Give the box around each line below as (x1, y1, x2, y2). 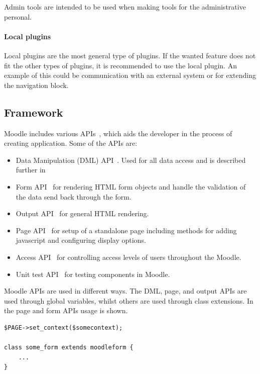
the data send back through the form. (16, 191, 132, 202)
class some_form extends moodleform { (4, 344, 134, 351)
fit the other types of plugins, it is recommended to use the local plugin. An (4, 60, 237, 70)
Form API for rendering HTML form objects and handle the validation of (16, 181, 246, 192)
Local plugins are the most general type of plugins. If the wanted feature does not (4, 50, 256, 60)
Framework (4, 104, 63, 120)
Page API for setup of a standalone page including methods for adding (16, 225, 237, 235)
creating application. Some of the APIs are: (4, 138, 138, 148)
